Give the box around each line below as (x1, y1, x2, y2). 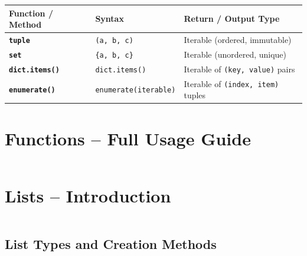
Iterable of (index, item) (184, 77, 279, 89)
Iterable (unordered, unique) (184, 48, 287, 60)
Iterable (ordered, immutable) (184, 33, 292, 45)
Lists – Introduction (5, 183, 171, 207)
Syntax (95, 12, 124, 25)
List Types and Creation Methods (5, 235, 217, 253)
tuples (184, 89, 206, 101)
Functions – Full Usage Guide (5, 126, 251, 150)
